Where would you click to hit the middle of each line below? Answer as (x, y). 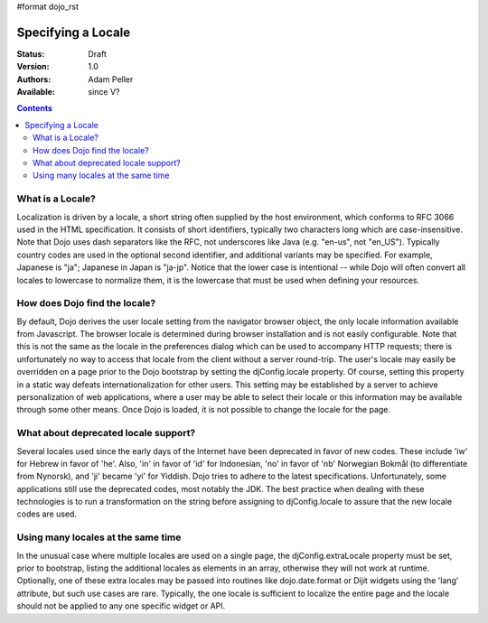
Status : (31, 53)
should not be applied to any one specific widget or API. (121, 606)
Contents (35, 108)
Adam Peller (111, 79)
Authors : (34, 79)
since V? (104, 92)
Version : (33, 67)
